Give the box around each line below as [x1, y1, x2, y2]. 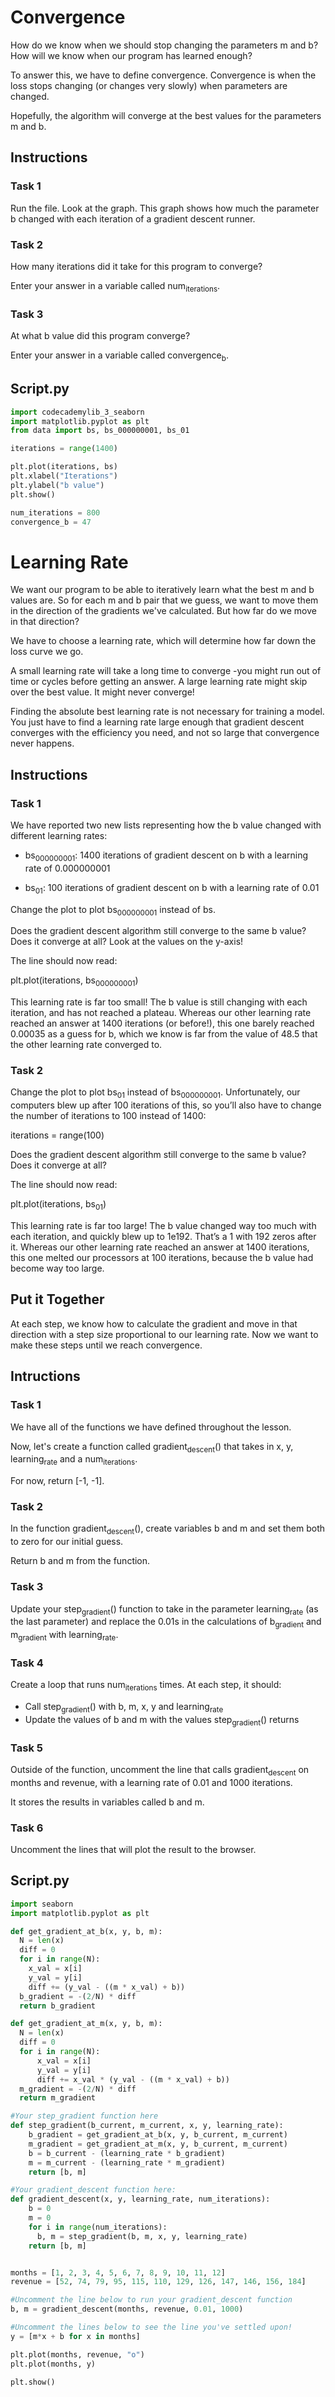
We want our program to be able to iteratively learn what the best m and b [10, 584, 315, 596]
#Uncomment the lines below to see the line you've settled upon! [10, 2322, 293, 2333]
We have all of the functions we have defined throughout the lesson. [10, 1421, 292, 1433]
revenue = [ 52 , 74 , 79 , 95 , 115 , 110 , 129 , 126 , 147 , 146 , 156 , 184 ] [10, 2277, 307, 2287]
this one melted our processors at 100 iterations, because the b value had [10, 1252, 314, 1264]
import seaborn [10, 1899, 74, 1909]
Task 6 [10, 1821, 44, 1835]
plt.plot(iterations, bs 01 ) [10, 1198, 107, 1213]
